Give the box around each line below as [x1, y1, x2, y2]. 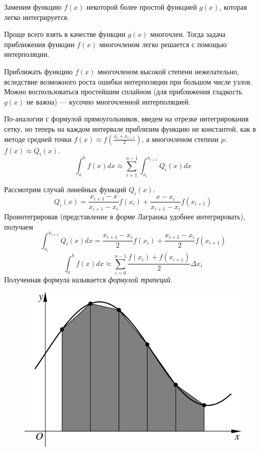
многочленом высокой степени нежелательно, [97, 66, 239, 76]
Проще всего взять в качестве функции [4, 29, 126, 39]
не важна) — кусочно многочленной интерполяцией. [26, 96, 191, 107]
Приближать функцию [4, 66, 73, 76]
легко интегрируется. [4, 11, 69, 22]
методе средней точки [4, 133, 72, 144]
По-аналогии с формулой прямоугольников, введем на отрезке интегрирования [4, 113, 249, 124]
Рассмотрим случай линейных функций [4, 184, 126, 195]
